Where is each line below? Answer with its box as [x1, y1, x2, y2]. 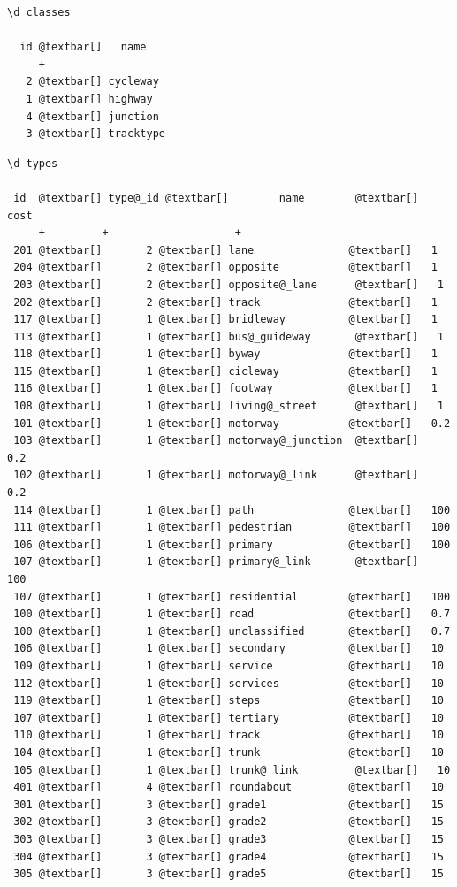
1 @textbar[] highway [26, 92, 153, 105]
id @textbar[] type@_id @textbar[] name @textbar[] [13, 191, 419, 204]
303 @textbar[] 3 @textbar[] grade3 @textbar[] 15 [13, 832, 444, 845]
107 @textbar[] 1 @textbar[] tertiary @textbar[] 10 [13, 711, 444, 724]
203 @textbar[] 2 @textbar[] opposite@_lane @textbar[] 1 [13, 278, 444, 291]
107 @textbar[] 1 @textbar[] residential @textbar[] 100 [13, 590, 451, 603]
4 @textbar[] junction [26, 110, 159, 123]
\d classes [7, 6, 71, 19]
